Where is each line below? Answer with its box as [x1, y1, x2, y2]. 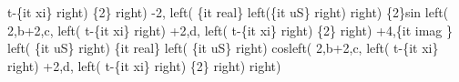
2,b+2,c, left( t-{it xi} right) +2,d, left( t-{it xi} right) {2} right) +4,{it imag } [7, 20, 453, 39]
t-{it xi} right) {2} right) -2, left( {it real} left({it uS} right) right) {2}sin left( [7, 3, 449, 21]
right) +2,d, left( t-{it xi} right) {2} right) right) [7, 56, 281, 75]
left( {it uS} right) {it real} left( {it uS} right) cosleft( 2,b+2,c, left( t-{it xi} [7, 38, 439, 57]
